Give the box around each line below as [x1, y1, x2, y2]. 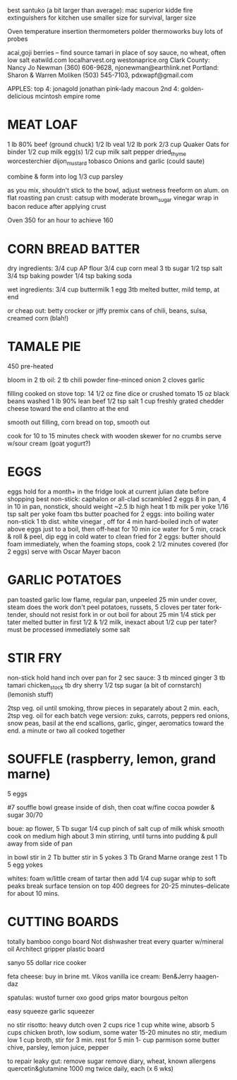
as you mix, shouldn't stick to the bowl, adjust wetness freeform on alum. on [7, 186, 229, 194]
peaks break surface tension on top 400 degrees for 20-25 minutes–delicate [7, 882, 230, 890]
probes [7, 35, 28, 43]
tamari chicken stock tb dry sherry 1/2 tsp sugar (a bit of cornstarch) [7, 681, 202, 691]
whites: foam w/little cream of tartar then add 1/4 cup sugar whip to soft [7, 874, 217, 882]
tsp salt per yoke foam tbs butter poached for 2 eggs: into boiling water [7, 510, 215, 518]
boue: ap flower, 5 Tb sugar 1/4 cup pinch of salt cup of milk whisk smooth [7, 824, 224, 832]
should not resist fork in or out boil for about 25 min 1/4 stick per [29, 611, 217, 619]
